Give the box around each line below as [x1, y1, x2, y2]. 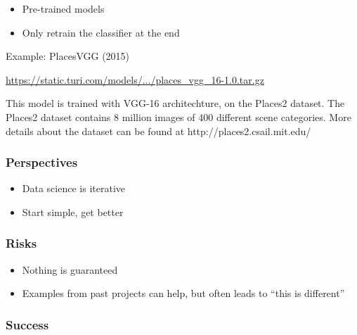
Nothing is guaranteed [22, 262, 118, 277]
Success [6, 315, 49, 333]
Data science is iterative [22, 181, 125, 196]
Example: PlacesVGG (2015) [6, 49, 130, 63]
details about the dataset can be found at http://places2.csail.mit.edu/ [6, 123, 311, 138]
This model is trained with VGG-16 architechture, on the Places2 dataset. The [6, 96, 345, 110]
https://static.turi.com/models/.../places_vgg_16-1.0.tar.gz [6, 72, 264, 87]
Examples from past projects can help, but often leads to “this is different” [22, 286, 345, 301]
